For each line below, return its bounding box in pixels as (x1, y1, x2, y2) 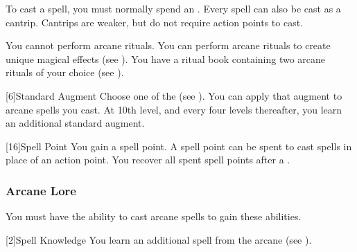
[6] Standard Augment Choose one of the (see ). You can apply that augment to (6, 88, 342, 102)
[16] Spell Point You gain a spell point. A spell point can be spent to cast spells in (6, 138, 352, 153)
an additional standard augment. (6, 116, 145, 130)
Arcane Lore (6, 181, 76, 199)
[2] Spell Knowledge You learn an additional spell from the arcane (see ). (6, 232, 312, 246)
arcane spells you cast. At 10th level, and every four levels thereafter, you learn (6, 102, 342, 116)
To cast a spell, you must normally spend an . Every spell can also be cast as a (6, 1, 341, 15)
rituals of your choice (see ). (6, 65, 124, 80)
